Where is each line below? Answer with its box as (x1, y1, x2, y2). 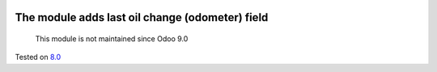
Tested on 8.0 (15, 53, 62, 62)
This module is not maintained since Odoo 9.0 (35, 34, 189, 44)
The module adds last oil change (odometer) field (15, 11, 269, 24)
